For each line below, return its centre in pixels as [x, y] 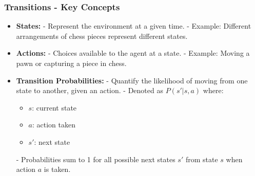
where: [213, 90]
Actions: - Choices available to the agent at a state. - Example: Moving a [133, 53]
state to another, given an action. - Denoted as [90, 90]
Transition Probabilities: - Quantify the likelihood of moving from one [132, 80]
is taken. [57, 169]
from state [202, 159]
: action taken [54, 125]
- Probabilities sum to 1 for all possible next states [96, 159]
